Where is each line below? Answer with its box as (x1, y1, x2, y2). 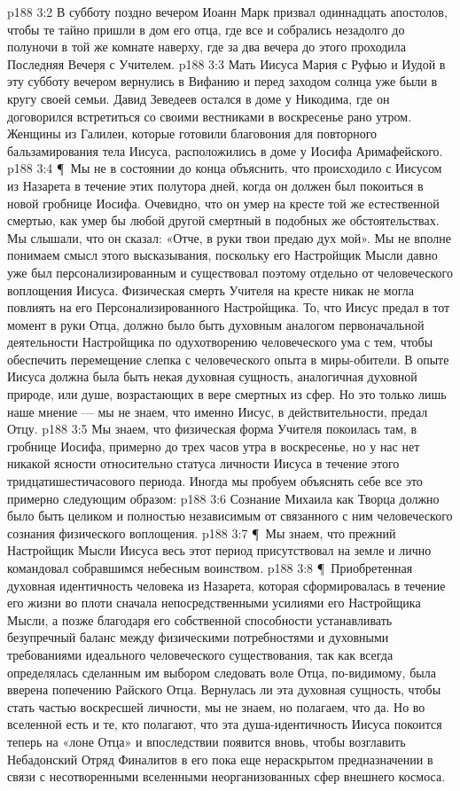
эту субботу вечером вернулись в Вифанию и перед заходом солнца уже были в (7, 72, 438, 90)
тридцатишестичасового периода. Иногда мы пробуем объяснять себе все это (7, 472, 423, 490)
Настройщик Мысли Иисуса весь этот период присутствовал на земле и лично (7, 541, 432, 560)
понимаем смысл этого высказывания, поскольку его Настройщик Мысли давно (7, 246, 438, 264)
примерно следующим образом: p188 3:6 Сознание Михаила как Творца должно (7, 489, 440, 507)
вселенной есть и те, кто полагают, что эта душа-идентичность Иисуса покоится (7, 715, 442, 733)
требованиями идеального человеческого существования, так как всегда (7, 645, 394, 663)
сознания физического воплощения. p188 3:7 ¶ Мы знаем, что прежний (7, 523, 396, 542)
